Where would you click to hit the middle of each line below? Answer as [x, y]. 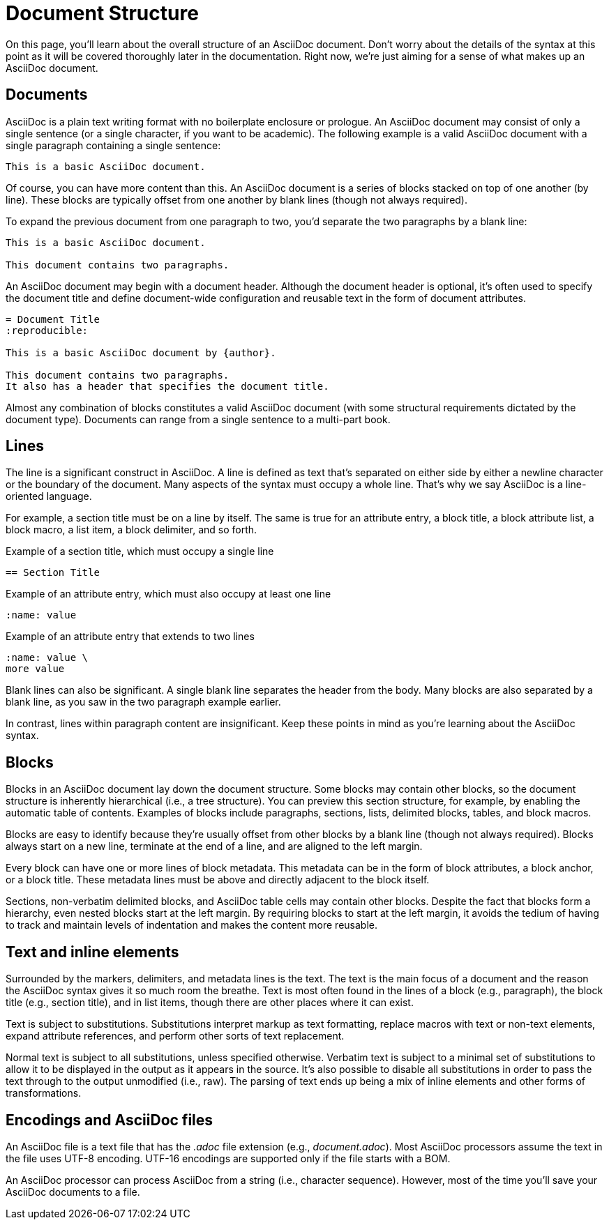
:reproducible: [47, 330]
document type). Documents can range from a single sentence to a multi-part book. [198, 419]
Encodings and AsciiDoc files [110, 1120]
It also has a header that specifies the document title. [167, 386]
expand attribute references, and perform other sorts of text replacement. [175, 1036]
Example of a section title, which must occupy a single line [140, 551]
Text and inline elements [92, 952]
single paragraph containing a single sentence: [113, 145]
